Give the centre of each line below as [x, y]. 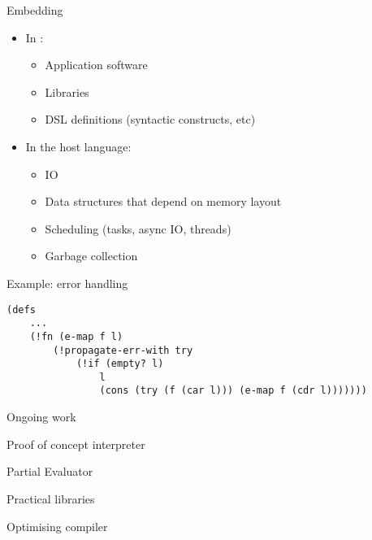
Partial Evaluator [50, 471]
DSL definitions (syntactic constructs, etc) [150, 119]
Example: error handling [67, 283]
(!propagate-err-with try [123, 350]
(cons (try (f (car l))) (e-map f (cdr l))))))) [233, 391]
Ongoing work [41, 417]
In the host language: [78, 146]
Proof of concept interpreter [76, 444]
